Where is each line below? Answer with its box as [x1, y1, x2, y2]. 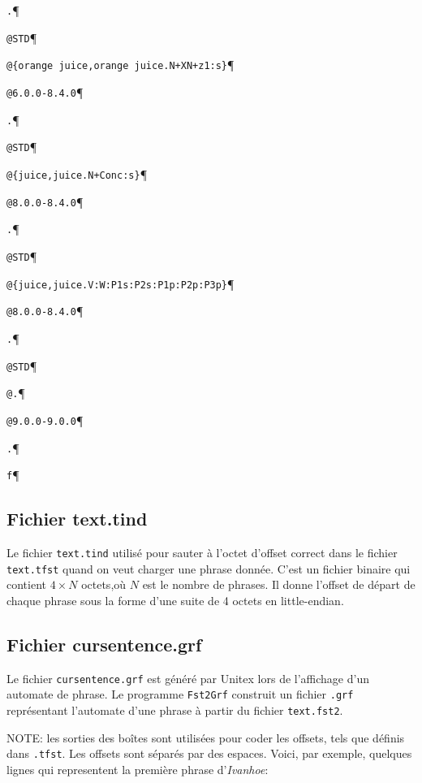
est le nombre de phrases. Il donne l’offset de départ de [142, 576, 416, 593]
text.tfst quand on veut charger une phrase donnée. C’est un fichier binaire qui [6, 560, 411, 577]
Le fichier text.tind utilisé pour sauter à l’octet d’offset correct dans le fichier [6, 544, 398, 561]
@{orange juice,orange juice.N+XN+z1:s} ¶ [6, 56, 235, 73]
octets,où [81, 576, 127, 593]
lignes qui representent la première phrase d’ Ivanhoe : [6, 760, 269, 777]
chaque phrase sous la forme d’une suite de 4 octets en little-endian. [6, 591, 344, 608]
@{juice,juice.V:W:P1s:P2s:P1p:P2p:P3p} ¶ [6, 275, 235, 292]
